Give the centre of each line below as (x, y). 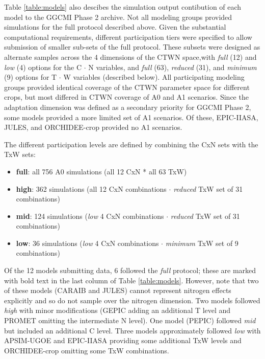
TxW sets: (20, 154)
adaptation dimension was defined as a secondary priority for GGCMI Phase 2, (128, 107)
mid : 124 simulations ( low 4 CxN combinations (90, 216)
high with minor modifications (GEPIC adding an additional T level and (117, 310)
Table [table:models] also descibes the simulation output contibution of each (123, 7)
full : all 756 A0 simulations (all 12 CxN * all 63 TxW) (101, 171)
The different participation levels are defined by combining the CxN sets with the (131, 144)
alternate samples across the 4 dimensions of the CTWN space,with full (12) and (130, 57)
